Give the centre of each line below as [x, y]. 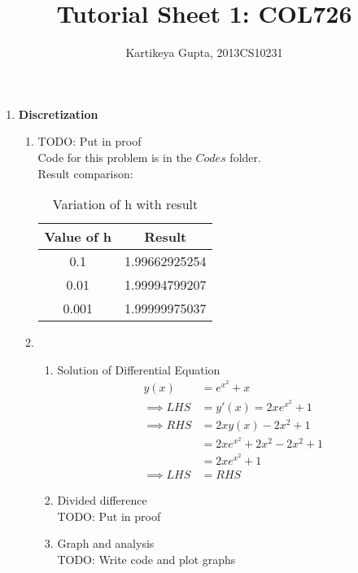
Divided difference [102, 500]
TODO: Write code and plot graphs [146, 559]
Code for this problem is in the [115, 157]
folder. [245, 157]
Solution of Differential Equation [139, 369]
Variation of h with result [125, 204]
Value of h [78, 237]
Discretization [58, 114]
